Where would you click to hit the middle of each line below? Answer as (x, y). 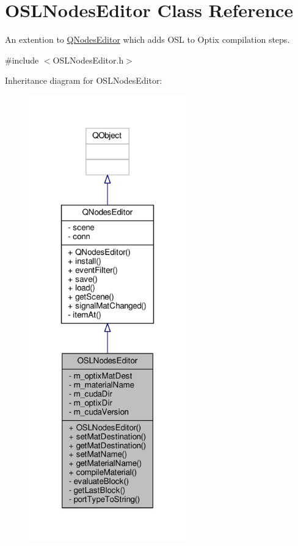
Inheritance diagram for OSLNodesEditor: (84, 80)
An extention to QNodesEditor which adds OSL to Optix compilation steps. (147, 39)
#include (22, 60)
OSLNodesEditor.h (88, 60)
